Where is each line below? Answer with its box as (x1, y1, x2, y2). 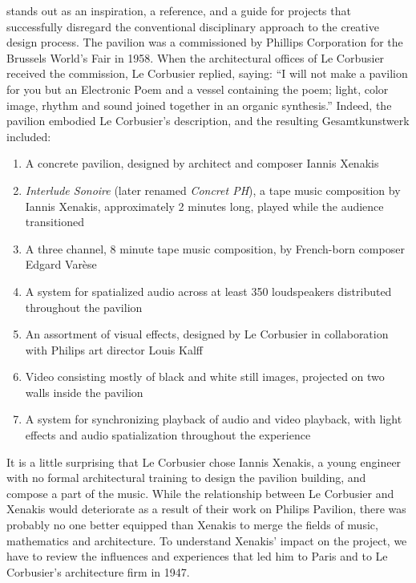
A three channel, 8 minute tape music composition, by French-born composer (25, 240, 405, 257)
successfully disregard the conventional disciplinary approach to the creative (6, 18, 379, 34)
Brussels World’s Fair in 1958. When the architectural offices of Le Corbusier (6, 49, 385, 66)
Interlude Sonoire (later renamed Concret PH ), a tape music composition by (25, 181, 401, 198)
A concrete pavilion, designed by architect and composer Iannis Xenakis (25, 155, 379, 172)
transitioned (25, 213, 85, 230)
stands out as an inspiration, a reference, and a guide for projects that (6, 2, 351, 18)
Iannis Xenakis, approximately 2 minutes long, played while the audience (25, 197, 384, 214)
